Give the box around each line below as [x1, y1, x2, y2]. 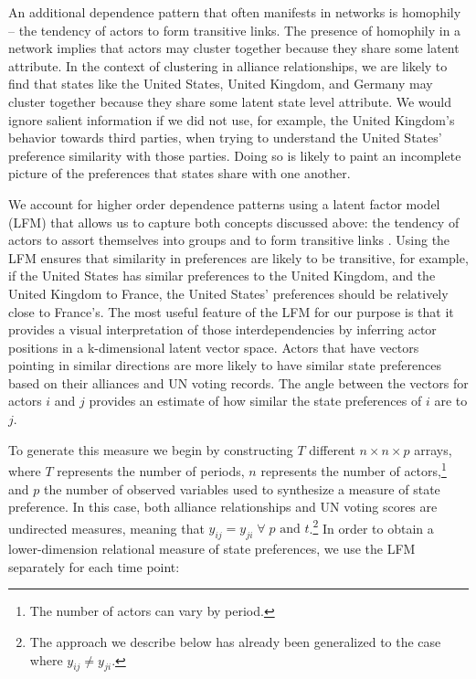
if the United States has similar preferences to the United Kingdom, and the [8, 266, 436, 285]
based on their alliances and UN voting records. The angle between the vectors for [8, 373, 469, 392]
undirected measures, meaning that [8, 518, 205, 537]
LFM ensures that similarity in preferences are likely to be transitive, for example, [8, 248, 469, 267]
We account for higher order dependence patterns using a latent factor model [8, 194, 440, 213]
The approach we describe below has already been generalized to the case [29, 631, 441, 651]
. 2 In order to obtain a [309, 515, 434, 537]
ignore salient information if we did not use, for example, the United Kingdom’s [8, 110, 455, 129]
